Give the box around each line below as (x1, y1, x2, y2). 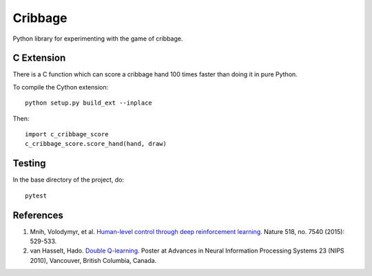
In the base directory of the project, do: (12, 176, 124, 184)
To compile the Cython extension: (12, 83, 109, 91)
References (12, 209, 63, 221)
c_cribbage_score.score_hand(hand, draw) (25, 140, 167, 148)
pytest (25, 191, 48, 200)
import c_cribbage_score (25, 131, 109, 138)
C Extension (12, 52, 66, 64)
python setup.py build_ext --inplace (25, 99, 153, 107)
